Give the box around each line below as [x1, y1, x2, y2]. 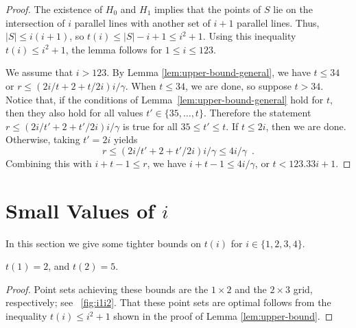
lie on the [273, 2, 313, 16]
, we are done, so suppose [185, 78, 292, 92]
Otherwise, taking [5, 132, 80, 147]
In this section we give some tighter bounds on [5, 236, 201, 250]
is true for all [123, 118, 178, 133]
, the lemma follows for [65, 42, 163, 56]
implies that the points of [154, 2, 261, 16]
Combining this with [5, 155, 92, 170]
